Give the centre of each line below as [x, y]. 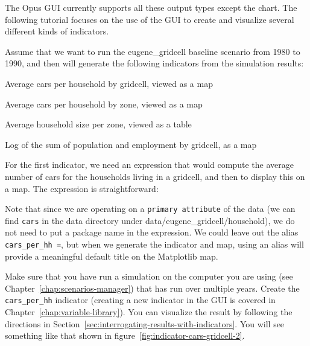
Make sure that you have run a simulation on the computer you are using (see [149, 276]
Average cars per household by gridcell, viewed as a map [109, 83]
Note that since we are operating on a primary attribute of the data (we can [150, 209]
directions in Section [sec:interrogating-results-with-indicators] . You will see [145, 323]
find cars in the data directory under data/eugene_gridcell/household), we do [150, 220]
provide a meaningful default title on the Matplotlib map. [112, 256]
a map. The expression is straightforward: [82, 188]
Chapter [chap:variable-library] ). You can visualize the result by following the [149, 312]
